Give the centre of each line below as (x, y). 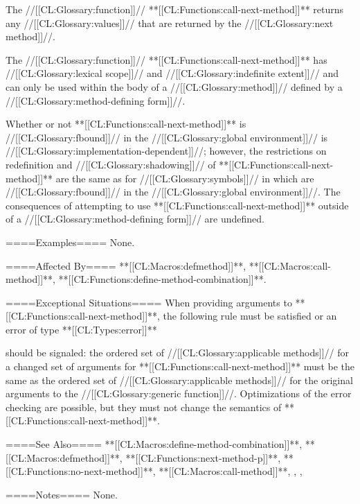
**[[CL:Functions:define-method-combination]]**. (162, 279)
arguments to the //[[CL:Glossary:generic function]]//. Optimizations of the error (179, 393)
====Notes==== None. (62, 494)
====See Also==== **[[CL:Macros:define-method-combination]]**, (154, 444)
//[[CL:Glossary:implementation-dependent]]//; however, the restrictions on (166, 151)
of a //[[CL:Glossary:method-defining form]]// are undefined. (135, 219)
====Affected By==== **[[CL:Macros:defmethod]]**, (126, 265)
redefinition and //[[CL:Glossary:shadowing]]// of (111, 164)
